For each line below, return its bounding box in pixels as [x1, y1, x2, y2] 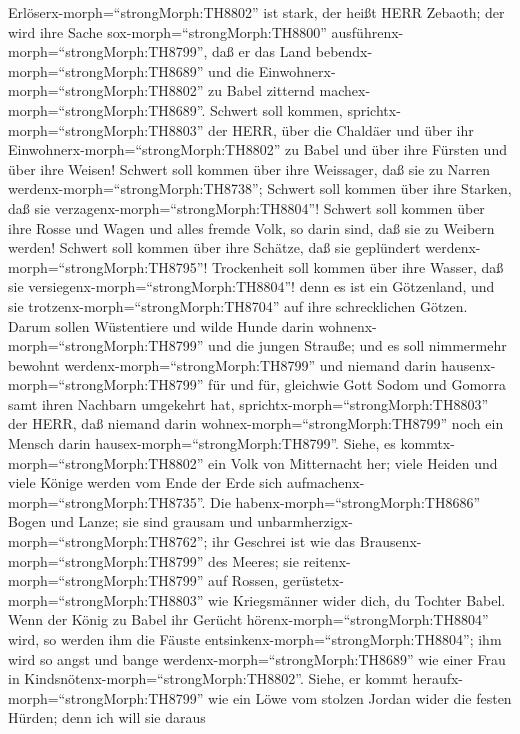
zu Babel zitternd [208, 80, 315, 101]
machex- [319, 80, 371, 101]
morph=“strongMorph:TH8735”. [8, 491, 206, 512]
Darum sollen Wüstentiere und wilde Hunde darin [8, 315, 314, 336]
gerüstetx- [282, 570, 344, 591]
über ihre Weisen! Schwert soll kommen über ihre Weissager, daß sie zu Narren [8, 158, 491, 179]
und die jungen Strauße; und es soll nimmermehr [208, 335, 507, 356]
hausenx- [441, 354, 496, 375]
